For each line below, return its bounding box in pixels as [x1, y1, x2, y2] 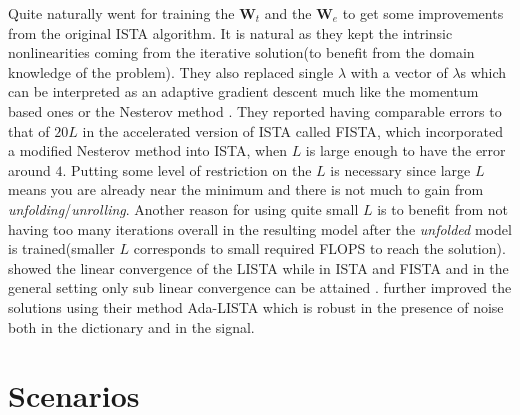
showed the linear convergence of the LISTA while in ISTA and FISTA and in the [8, 257, 509, 278]
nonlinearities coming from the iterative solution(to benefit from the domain [8, 42, 475, 63]
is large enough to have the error [305, 140, 506, 161]
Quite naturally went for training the [8, 3, 235, 23]
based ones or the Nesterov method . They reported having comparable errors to [8, 100, 502, 121]
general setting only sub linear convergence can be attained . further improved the [8, 277, 512, 298]
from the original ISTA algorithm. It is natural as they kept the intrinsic [8, 22, 453, 43]
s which [460, 61, 507, 82]
